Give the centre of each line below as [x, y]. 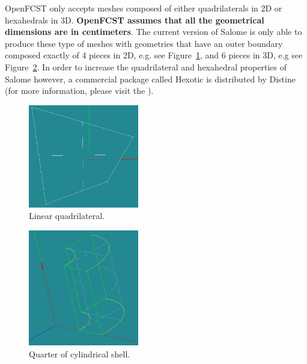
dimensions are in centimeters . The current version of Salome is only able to [153, 32]
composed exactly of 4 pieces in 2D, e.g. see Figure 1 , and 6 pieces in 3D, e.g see [154, 55]
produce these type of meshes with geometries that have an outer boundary [144, 43]
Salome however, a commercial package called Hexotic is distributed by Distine [150, 79]
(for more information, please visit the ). [79, 91]
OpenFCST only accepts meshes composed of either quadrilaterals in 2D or [144, 8]
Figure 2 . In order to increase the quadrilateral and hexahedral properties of [146, 66]
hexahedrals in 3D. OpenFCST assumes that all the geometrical [135, 20]
